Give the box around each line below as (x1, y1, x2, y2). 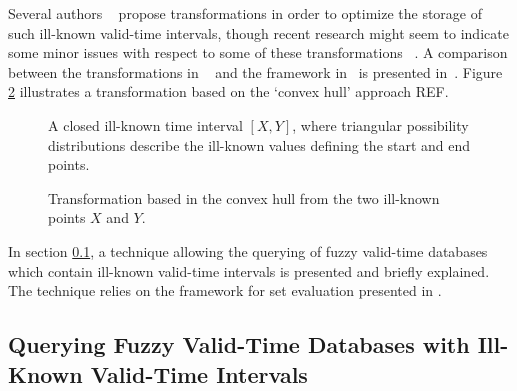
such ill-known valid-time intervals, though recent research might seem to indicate (8, 22, 509, 43)
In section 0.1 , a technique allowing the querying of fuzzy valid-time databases (8, 240, 488, 261)
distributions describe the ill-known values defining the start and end (48, 134, 471, 155)
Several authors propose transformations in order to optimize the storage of (8, 3, 482, 23)
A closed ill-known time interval (48, 114, 243, 135)
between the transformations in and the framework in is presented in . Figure (8, 61, 503, 82)
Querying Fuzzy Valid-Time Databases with (8, 329, 470, 360)
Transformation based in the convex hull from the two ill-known (48, 187, 440, 208)
